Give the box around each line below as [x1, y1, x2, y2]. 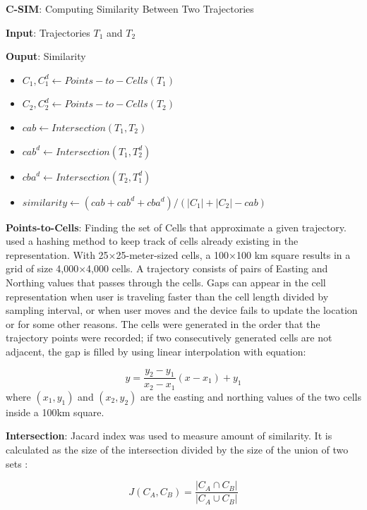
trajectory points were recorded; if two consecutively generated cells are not [6, 330, 332, 345]
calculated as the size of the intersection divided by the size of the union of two [6, 442, 349, 456]
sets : [6, 456, 28, 470]
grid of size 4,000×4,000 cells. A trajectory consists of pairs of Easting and [6, 261, 328, 276]
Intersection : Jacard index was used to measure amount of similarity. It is [6, 428, 332, 443]
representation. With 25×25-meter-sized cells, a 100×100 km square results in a [6, 247, 351, 262]
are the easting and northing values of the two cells [140, 389, 361, 403]
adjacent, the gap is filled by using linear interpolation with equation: [6, 344, 306, 358]
